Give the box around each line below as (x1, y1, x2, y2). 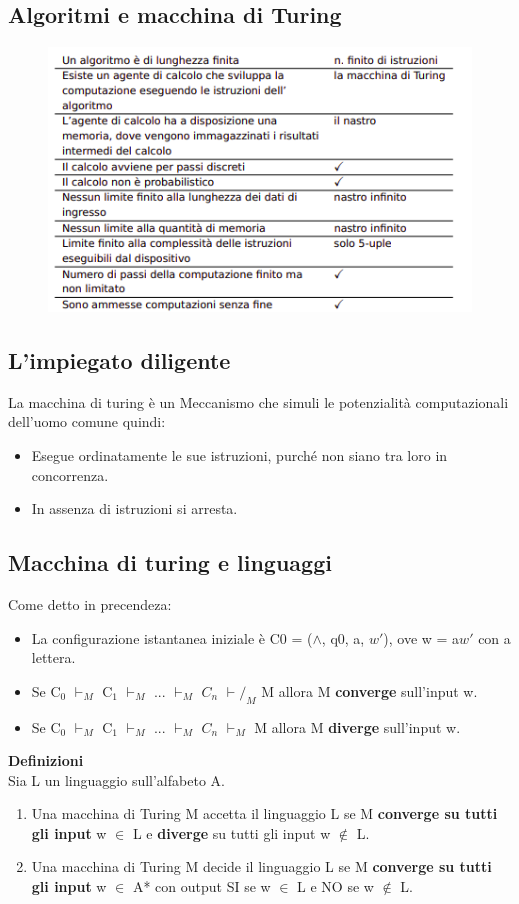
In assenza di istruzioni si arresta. (31, 498, 238, 519)
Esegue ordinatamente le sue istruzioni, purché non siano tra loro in (31, 444, 448, 465)
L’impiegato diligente (8, 344, 231, 375)
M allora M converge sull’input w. (261, 680, 478, 701)
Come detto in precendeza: (8, 593, 172, 614)
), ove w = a (383, 627, 460, 648)
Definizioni (8, 750, 84, 771)
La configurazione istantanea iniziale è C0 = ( (31, 627, 313, 648)
